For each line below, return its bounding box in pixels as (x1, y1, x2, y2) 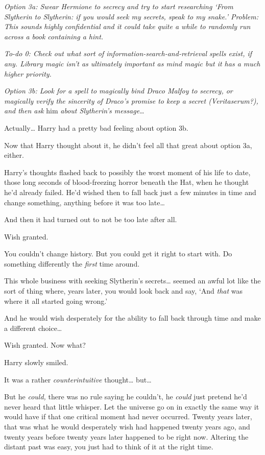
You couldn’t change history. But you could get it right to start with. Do (4, 248, 232, 259)
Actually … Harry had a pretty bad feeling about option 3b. (4, 122, 188, 133)
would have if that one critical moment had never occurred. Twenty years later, (4, 411, 252, 422)
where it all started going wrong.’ (4, 295, 108, 306)
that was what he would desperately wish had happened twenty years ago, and (4, 421, 250, 432)
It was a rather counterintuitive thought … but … (4, 374, 152, 385)
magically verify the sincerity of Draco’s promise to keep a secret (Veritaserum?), (4, 95, 258, 106)
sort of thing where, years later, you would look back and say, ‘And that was (4, 285, 243, 296)
